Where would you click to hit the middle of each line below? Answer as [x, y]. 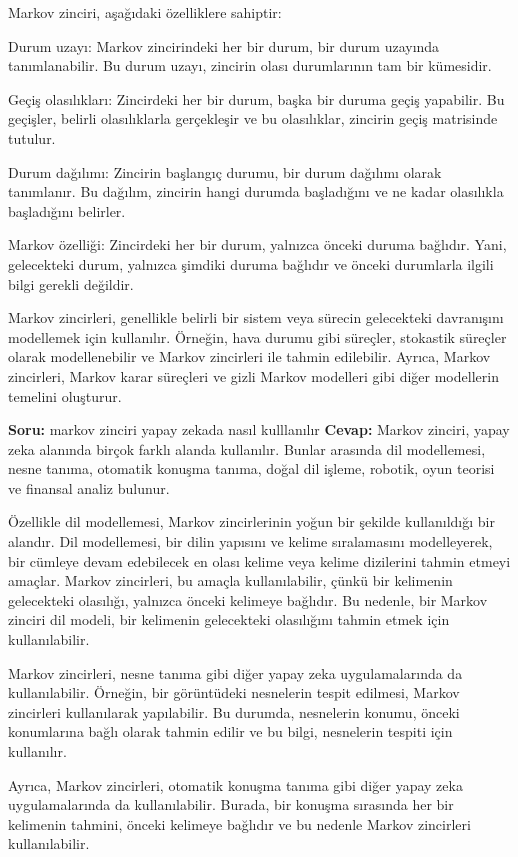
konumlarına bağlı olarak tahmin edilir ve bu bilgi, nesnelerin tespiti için [230, 731]
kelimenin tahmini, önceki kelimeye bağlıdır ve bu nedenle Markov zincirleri [239, 823]
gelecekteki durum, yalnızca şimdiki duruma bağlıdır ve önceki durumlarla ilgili [251, 263]
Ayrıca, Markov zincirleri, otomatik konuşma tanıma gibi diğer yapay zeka [235, 784]
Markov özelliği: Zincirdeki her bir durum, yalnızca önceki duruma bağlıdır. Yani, [257, 244]
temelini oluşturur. [65, 395]
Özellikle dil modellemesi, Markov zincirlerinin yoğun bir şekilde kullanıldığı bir [251, 521]
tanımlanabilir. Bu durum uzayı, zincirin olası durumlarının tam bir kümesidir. [250, 65]
